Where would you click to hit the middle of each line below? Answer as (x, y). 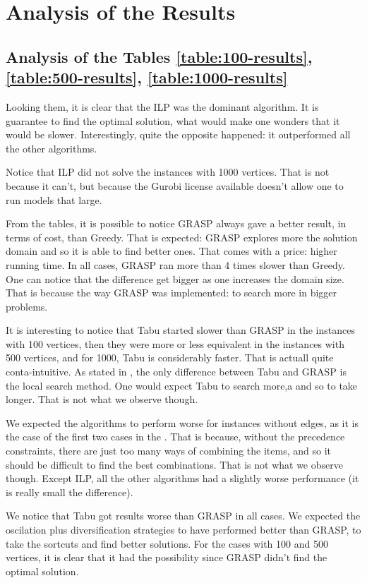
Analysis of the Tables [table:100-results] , (159, 56)
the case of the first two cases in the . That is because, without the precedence (175, 437)
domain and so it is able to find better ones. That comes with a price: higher (172, 251)
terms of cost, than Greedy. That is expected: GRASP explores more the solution (182, 237)
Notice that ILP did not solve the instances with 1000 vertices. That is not (168, 172)
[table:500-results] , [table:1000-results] (147, 77)
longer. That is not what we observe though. (102, 399)
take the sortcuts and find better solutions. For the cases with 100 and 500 (167, 543)
